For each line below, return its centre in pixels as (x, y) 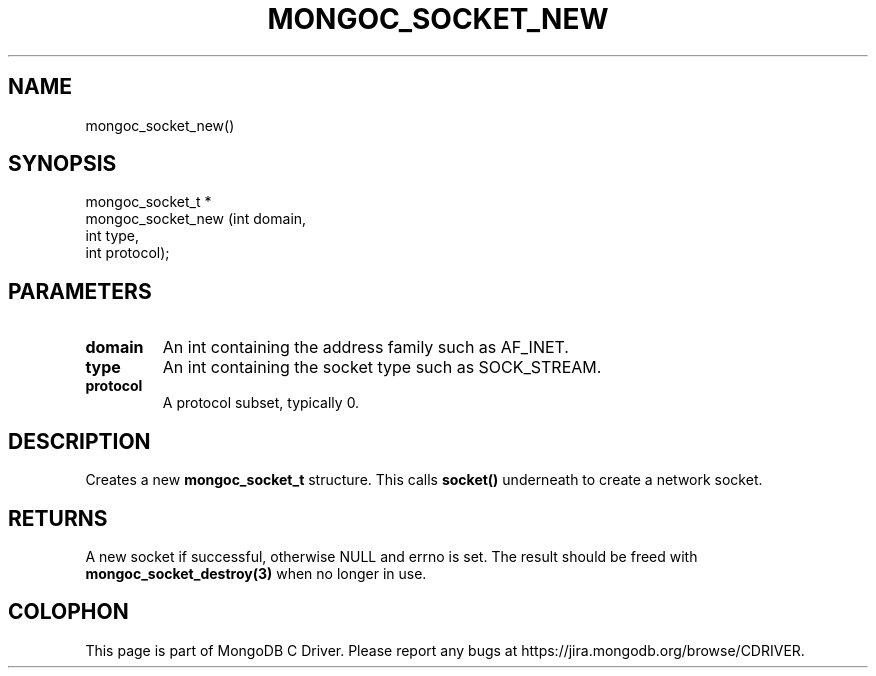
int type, (112, 236)
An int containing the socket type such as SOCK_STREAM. (382, 367)
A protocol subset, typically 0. (261, 403)
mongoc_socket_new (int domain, (196, 219)
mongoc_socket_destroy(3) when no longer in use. (256, 573)
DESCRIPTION (79, 441)
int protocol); (127, 253)
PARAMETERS (80, 291)
